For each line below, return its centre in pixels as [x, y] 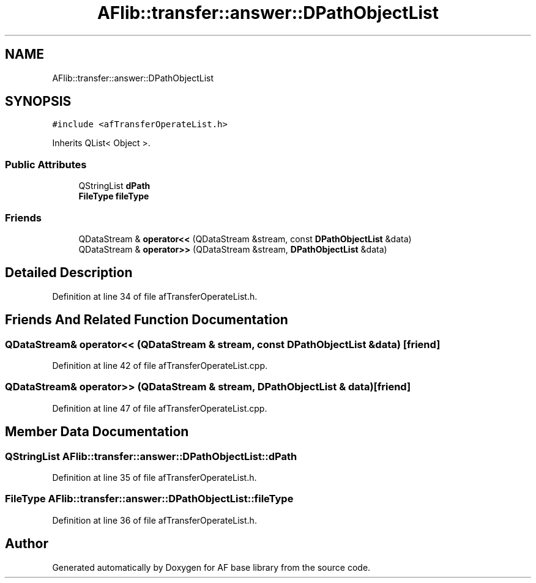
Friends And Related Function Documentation [147, 320]
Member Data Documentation [97, 432]
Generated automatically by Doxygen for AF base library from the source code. [211, 567]
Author [27, 544]
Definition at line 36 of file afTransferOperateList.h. [154, 520]
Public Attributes [46, 164]
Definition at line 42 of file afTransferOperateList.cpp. [160, 366]
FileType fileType [114, 196]
